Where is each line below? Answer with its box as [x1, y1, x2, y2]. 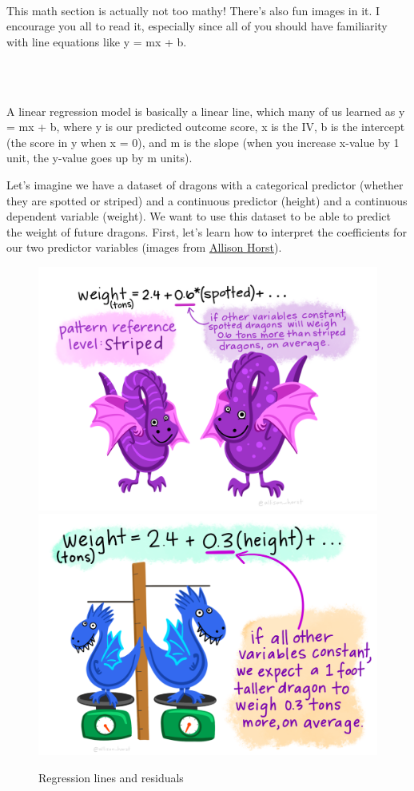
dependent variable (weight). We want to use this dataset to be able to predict [6, 208, 391, 225]
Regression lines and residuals [38, 769, 184, 785]
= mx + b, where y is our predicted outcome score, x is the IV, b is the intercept [6, 118, 405, 135]
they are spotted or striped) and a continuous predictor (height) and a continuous [6, 192, 408, 209]
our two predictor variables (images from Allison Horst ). [6, 239, 282, 256]
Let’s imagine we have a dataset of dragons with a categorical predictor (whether [6, 176, 404, 193]
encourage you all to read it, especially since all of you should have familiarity [6, 18, 388, 34]
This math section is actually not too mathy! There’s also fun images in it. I [6, 2, 380, 18]
